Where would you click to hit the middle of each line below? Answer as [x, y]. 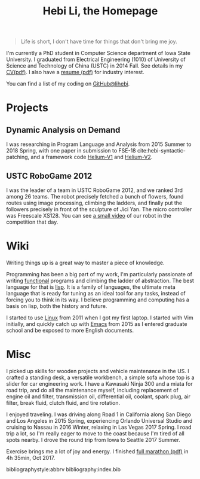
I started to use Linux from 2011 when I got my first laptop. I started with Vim [100, 318]
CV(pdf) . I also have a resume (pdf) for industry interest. [75, 72]
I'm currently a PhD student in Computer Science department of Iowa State [99, 53]
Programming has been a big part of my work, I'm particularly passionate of [99, 274]
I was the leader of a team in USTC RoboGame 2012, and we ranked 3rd [95, 190]
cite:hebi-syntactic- [161, 151]
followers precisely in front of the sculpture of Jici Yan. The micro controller [99, 209]
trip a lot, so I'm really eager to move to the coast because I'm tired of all [96, 433]
